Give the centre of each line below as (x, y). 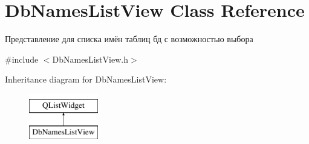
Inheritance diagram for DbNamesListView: (86, 79)
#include (22, 59)
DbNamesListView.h (90, 59)
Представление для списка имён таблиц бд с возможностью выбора (129, 39)
